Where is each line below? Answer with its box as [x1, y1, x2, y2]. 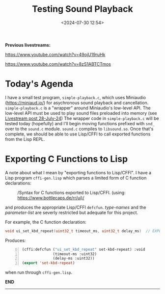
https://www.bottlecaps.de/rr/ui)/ [17, 195, 84, 201]
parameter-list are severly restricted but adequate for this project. [5, 210, 138, 215]
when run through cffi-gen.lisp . [5, 269, 73, 275]
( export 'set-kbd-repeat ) [22, 261, 75, 266]
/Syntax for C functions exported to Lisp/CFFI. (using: [17, 189, 126, 195]
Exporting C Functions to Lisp [5, 154, 128, 165]
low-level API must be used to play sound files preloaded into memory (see [5, 110, 157, 116]
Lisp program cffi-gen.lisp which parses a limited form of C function [5, 175, 147, 181]
